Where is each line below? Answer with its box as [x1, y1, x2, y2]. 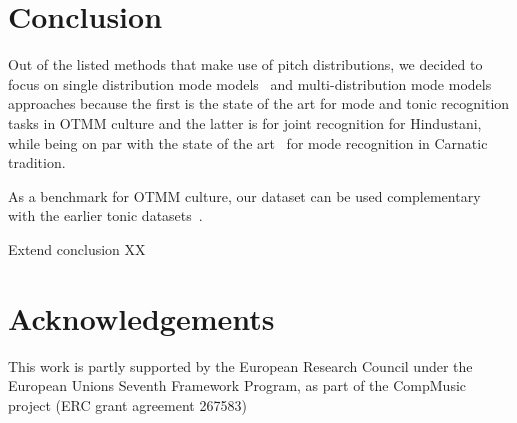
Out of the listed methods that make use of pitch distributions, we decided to [8, 54, 483, 75]
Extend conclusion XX [8, 238, 146, 259]
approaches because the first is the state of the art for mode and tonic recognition [8, 93, 510, 114]
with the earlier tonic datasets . [8, 205, 203, 226]
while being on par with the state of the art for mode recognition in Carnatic [8, 132, 488, 153]
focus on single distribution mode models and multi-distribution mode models [8, 73, 492, 94]
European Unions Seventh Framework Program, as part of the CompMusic [8, 375, 467, 396]
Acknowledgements [8, 297, 275, 338]
